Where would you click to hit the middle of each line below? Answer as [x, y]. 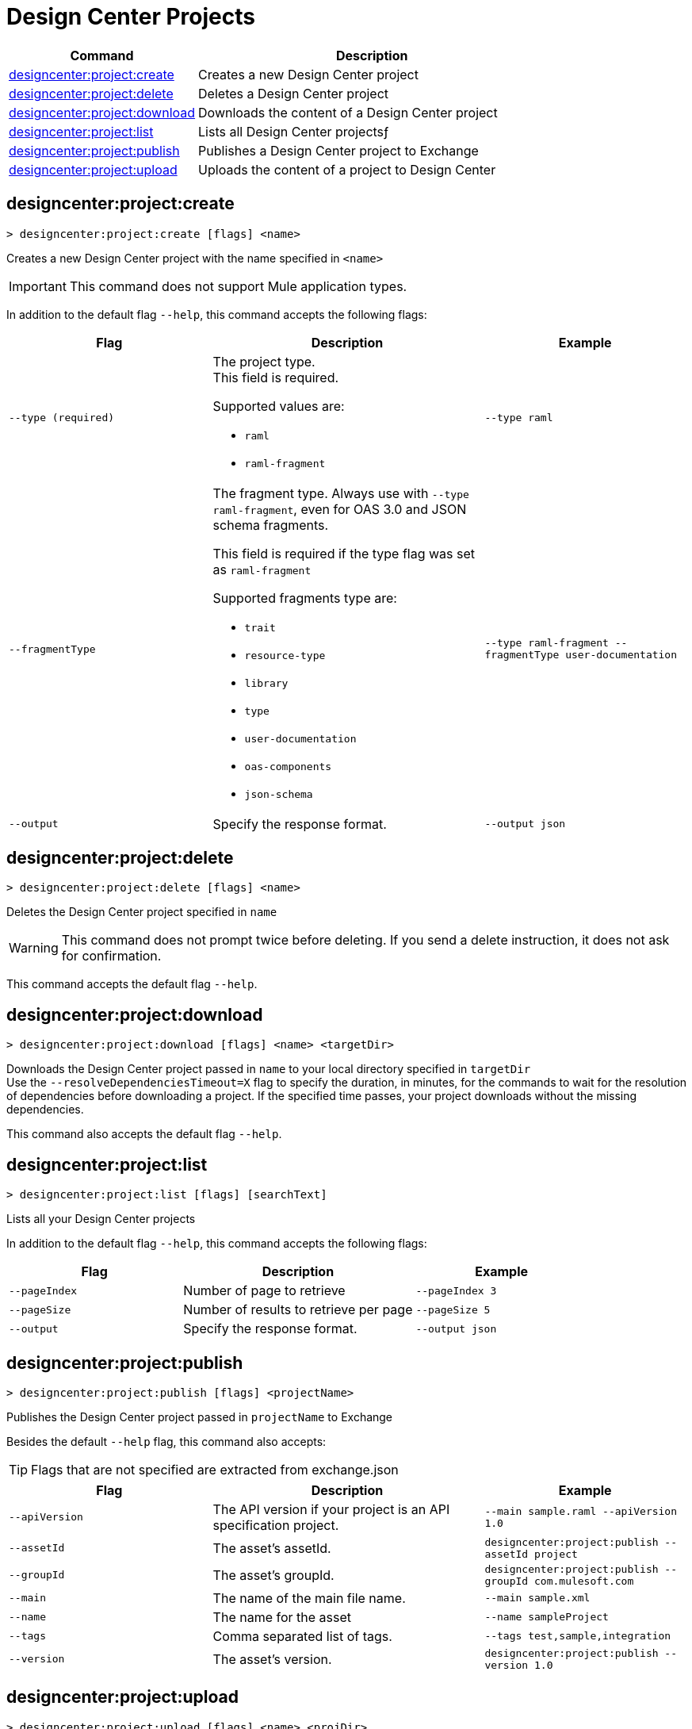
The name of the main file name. [309, 1598]
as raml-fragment [262, 569]
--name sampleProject [547, 1617]
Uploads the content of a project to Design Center [347, 169]
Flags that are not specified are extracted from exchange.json [215, 1469]
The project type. [264, 361]
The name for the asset [282, 1617]
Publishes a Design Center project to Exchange [338, 150]
